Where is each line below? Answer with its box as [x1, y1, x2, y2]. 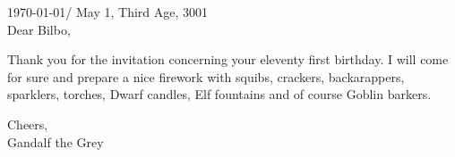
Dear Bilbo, [7, 20, 71, 38]
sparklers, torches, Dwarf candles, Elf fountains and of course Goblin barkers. [7, 85, 432, 103]
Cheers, [7, 114, 48, 133]
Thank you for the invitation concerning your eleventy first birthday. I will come [7, 50, 449, 69]
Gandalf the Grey [7, 132, 104, 151]
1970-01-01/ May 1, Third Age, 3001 [7, 3, 209, 21]
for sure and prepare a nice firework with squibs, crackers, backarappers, [7, 67, 405, 86]
